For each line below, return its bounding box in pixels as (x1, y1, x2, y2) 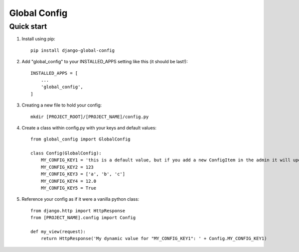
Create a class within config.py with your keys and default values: (21, 125, 157, 130)
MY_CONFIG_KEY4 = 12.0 (40, 178, 97, 184)
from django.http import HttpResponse (30, 208, 126, 214)
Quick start (9, 22, 47, 31)
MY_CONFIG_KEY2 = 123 (40, 164, 94, 170)
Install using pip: (21, 36, 56, 42)
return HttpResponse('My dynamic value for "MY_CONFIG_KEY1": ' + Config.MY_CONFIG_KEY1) (40, 236, 267, 242)
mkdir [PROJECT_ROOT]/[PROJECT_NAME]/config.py (30, 114, 149, 120)
